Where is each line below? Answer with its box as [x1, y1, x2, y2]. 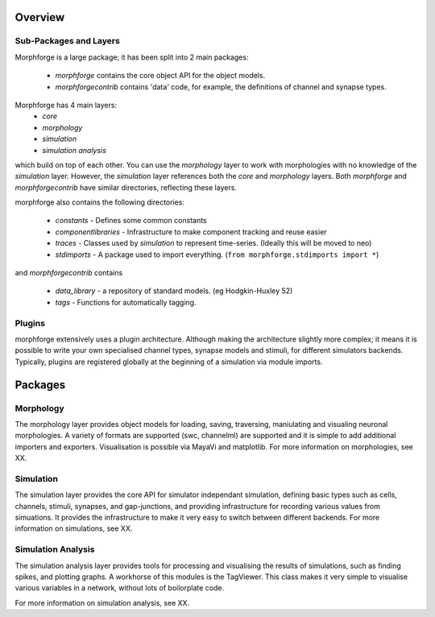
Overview [14, 10, 65, 24]
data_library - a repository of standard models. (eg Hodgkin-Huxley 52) [55, 286, 293, 296]
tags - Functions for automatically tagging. [55, 297, 197, 307]
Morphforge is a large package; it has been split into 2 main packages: [14, 52, 249, 62]
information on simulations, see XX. [14, 524, 133, 533]
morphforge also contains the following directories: [14, 197, 185, 207]
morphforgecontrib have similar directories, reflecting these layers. [14, 182, 238, 193]
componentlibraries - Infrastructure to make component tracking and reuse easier [55, 226, 328, 237]
